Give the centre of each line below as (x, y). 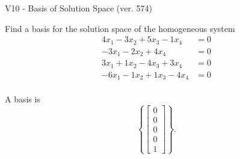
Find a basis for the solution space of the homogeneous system (120, 28)
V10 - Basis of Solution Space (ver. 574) (78, 8)
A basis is (23, 99)
